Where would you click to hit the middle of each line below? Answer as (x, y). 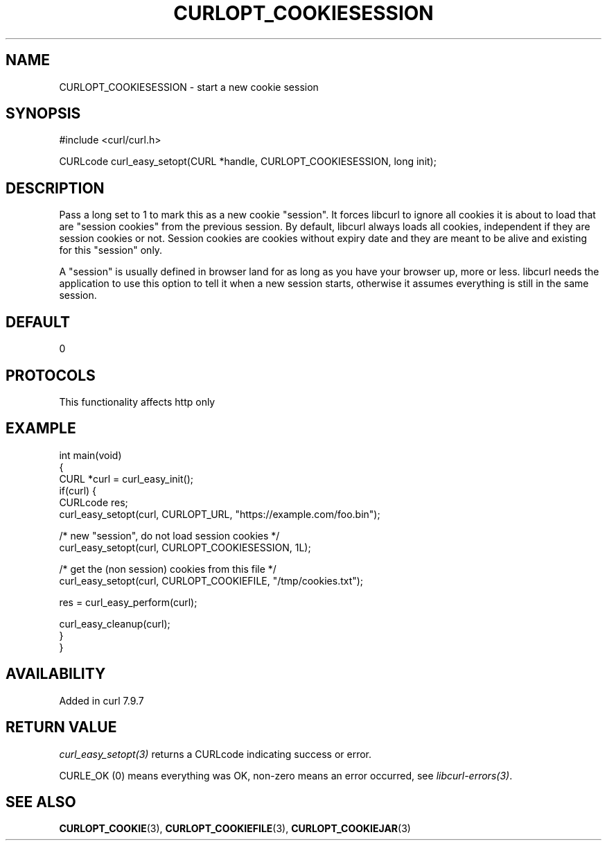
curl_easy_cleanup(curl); (115, 623)
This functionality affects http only (137, 402)
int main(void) (90, 455)
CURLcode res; (94, 502)
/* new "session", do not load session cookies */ (169, 535)
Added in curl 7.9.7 (102, 700)
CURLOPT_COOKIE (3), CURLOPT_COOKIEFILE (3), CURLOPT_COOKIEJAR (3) (235, 829)
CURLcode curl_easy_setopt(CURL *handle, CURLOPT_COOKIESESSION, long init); (248, 162)
